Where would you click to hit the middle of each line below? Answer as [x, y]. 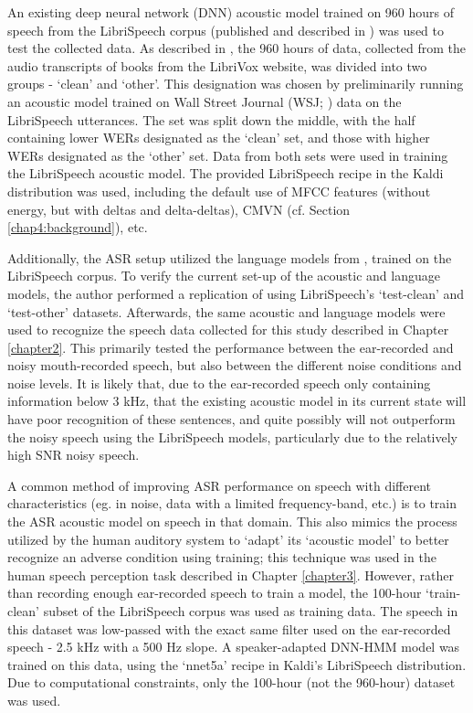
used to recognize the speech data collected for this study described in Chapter [228, 330]
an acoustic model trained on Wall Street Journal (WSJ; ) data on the [205, 101]
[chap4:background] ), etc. [78, 227]
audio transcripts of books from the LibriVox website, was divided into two [217, 65]
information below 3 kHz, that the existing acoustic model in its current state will [237, 401]
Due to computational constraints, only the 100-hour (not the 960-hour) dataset [231, 682]
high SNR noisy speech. [74, 455]
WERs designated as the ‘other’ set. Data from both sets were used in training [228, 155]
